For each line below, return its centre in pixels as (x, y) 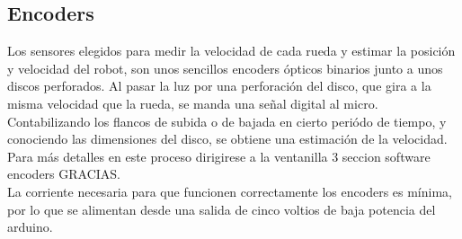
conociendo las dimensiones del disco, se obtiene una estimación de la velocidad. (227, 139)
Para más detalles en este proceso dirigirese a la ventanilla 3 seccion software (219, 156)
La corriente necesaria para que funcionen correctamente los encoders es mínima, (230, 191)
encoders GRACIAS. (64, 174)
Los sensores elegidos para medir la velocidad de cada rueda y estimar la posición (231, 51)
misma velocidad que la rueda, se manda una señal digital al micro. (193, 103)
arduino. (30, 227)
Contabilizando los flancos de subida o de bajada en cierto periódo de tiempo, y (227, 121)
